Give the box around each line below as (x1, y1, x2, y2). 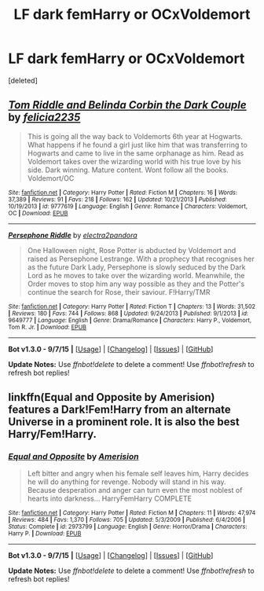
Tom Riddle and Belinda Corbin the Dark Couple (8, 98, 247, 112)
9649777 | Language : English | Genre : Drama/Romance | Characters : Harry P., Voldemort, (8, 316, 252, 324)
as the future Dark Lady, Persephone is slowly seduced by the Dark (27, 262, 246, 272)
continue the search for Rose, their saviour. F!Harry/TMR (27, 287, 211, 296)
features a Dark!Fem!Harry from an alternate (8, 403, 231, 417)
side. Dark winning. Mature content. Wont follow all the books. (27, 165, 229, 174)
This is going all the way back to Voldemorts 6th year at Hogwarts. (27, 131, 244, 141)
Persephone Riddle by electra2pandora (8, 230, 137, 240)
